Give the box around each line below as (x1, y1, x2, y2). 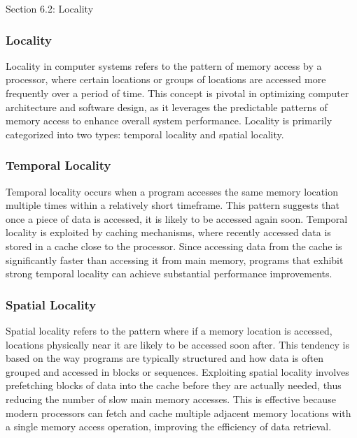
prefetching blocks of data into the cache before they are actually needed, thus (6, 378, 342, 393)
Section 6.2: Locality (6, 1, 94, 15)
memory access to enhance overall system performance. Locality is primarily (6, 113, 332, 128)
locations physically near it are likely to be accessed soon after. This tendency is (6, 337, 350, 351)
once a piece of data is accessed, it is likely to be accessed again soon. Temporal (6, 211, 348, 226)
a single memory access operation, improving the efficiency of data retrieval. (6, 419, 332, 434)
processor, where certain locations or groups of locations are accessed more (6, 72, 326, 87)
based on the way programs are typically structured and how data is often (6, 351, 323, 365)
